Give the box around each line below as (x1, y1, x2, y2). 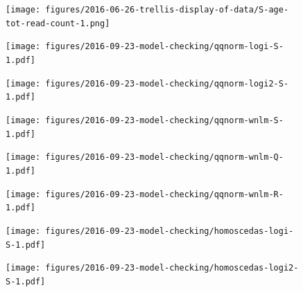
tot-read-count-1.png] (6, 18, 110, 28)
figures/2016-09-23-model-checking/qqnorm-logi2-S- (45, 78, 289, 89)
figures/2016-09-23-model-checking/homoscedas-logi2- (45, 263, 299, 273)
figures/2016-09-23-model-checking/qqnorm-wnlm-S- (45, 115, 284, 125)
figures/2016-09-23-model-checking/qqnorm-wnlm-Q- (45, 152, 284, 163)
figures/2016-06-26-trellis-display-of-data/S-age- (45, 5, 289, 15)
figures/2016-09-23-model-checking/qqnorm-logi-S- (45, 42, 284, 52)
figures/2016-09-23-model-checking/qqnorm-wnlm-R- (45, 189, 284, 199)
